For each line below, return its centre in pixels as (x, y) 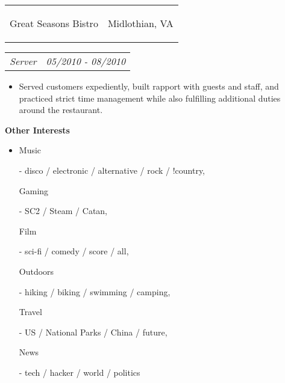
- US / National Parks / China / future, (93, 332)
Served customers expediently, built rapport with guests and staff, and (149, 86)
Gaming (34, 190)
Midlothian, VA (140, 23)
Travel (30, 312)
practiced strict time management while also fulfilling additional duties (150, 98)
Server (23, 61)
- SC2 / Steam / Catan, (63, 211)
